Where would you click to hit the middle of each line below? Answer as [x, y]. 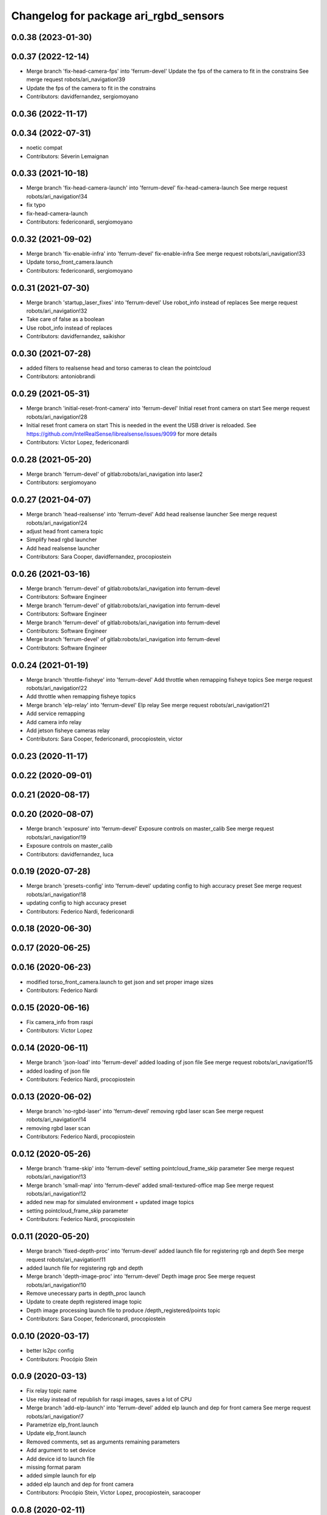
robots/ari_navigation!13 [56, 1177]
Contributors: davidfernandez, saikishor [76, 336]
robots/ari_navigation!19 [56, 837]
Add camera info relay [54, 722]
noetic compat [45, 148]
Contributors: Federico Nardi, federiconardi [80, 911]
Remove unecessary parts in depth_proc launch [86, 1293]
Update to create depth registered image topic [84, 1302]
